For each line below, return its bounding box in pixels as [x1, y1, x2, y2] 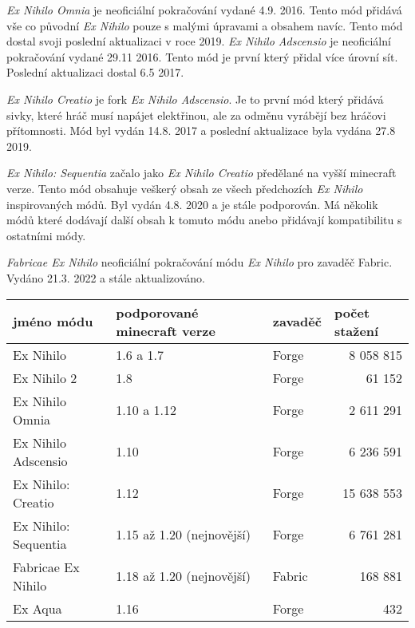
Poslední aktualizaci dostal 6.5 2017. [6, 64, 184, 81]
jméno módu [13, 312, 93, 330]
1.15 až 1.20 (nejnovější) [116, 525, 251, 543]
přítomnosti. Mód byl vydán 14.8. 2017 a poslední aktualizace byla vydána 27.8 [6, 122, 396, 139]
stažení [334, 321, 379, 340]
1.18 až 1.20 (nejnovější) [116, 567, 251, 585]
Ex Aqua [13, 598, 62, 618]
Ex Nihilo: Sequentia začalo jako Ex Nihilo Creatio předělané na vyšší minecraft [6, 164, 397, 181]
